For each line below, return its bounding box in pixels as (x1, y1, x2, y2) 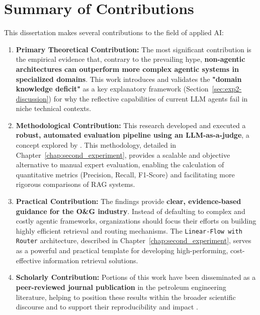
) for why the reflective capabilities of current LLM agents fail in (48, 93, 248, 103)
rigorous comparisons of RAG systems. (16, 179, 135, 189)
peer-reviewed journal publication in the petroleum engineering (16, 281, 226, 292)
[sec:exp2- (212, 83, 242, 94)
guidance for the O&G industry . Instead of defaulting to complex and (16, 205, 245, 216)
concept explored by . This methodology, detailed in (16, 140, 177, 150)
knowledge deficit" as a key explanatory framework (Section (16, 83, 209, 94)
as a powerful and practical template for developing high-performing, (16, 245, 228, 256)
